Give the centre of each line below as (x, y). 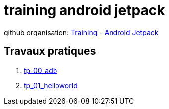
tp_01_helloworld (51, 85)
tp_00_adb (41, 70)
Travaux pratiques (50, 51)
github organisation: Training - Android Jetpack (81, 32)
